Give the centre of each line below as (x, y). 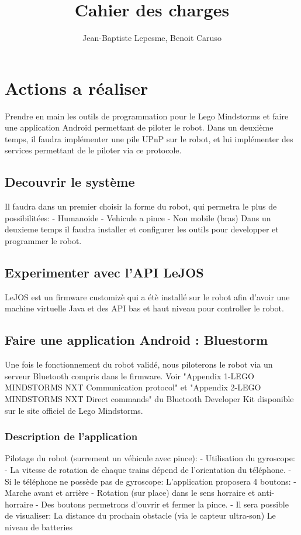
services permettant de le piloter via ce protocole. (93, 150)
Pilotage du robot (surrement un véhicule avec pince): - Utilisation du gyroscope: (150, 458)
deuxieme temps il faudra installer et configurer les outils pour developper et (142, 229)
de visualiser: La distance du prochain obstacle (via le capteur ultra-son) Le (140, 515)
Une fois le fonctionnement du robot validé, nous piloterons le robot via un (139, 364)
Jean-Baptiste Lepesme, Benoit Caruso (152, 38)
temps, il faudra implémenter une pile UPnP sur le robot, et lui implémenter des (149, 138)
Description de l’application (71, 436)
